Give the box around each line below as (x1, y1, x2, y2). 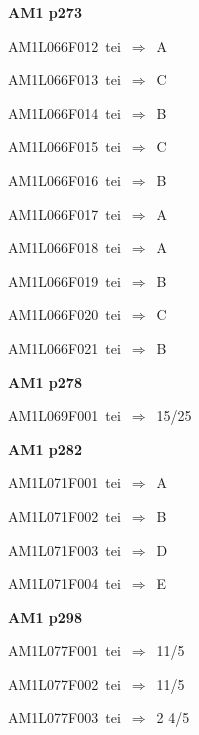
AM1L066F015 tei (8, 136, 121, 157)
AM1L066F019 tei (8, 270, 121, 291)
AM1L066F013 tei (8, 69, 121, 90)
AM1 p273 (8, 2, 82, 22)
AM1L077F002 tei (8, 673, 121, 694)
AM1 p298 (8, 606, 82, 627)
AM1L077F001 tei (8, 640, 121, 661)
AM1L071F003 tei (8, 539, 121, 560)
